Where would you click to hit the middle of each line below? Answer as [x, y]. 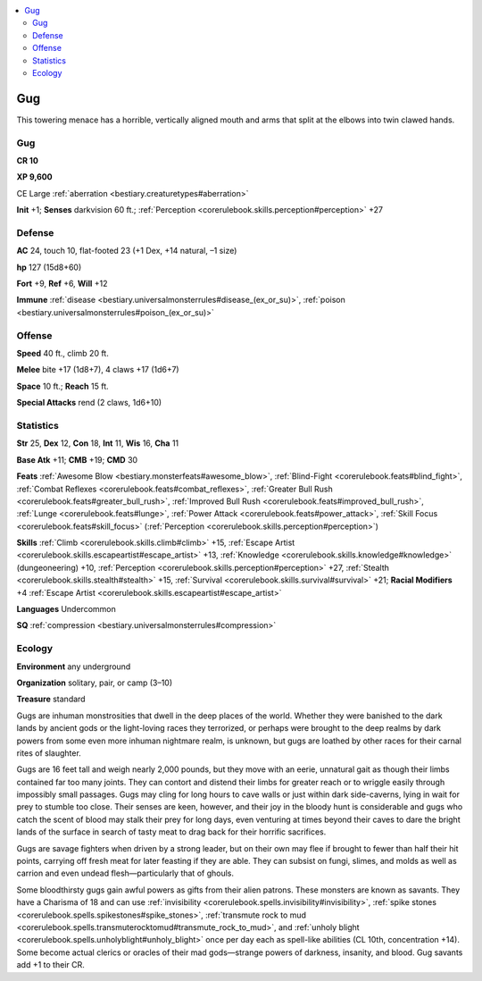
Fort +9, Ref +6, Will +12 [62, 284]
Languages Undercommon [66, 609]
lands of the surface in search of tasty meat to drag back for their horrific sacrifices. [171, 832]
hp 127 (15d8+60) [49, 267]
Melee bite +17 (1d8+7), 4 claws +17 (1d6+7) [98, 370]
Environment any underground [74, 667]
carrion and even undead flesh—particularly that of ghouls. [125, 873]
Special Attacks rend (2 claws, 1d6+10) [89, 403]
